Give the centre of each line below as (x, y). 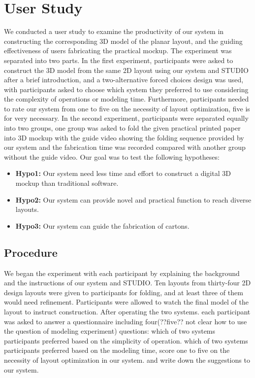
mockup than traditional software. (67, 183)
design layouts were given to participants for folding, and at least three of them (124, 292)
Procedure (31, 252)
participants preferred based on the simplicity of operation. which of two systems (126, 340)
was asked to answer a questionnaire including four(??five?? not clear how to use (126, 321)
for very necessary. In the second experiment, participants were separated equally (126, 118)
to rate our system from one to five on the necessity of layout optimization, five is (127, 108)
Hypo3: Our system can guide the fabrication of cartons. (102, 225)
